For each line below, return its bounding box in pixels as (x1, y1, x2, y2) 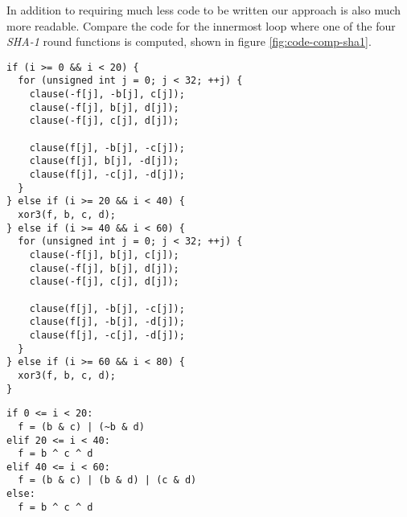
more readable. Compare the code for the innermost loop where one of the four (6, 17, 396, 34)
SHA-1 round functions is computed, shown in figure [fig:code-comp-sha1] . (6, 33, 372, 50)
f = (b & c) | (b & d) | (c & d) (18, 474, 197, 486)
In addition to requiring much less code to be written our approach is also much (6, 2, 401, 18)
